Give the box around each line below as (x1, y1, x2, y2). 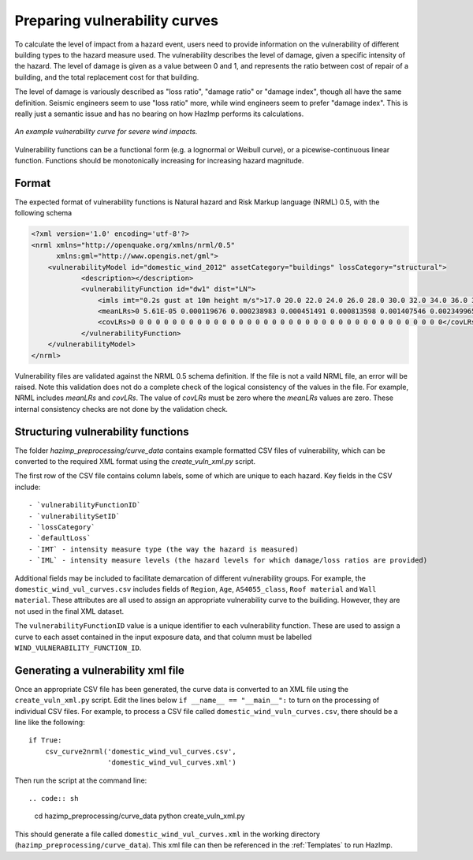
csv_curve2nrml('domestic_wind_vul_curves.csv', (44, 746, 236, 756)
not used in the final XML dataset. (14, 606, 125, 615)
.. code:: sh (28, 794, 79, 802)
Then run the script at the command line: (14, 776, 147, 785)
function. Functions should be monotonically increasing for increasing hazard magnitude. (14, 156, 304, 166)
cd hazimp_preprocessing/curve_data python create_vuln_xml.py (34, 811, 245, 821)
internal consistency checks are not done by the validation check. (14, 404, 229, 413)
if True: (28, 736, 62, 745)
